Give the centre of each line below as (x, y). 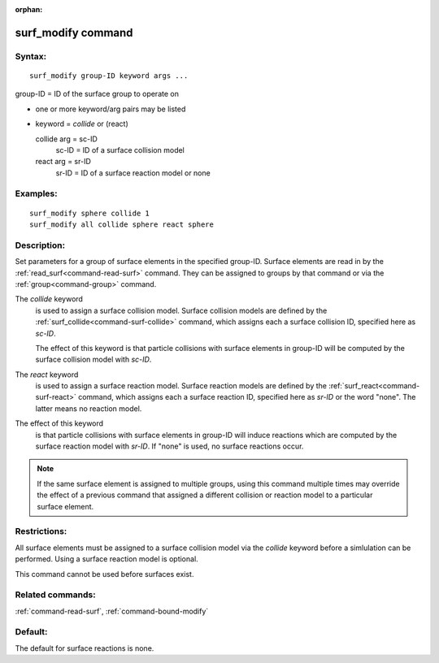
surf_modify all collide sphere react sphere (122, 225)
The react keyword (47, 375)
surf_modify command (74, 32)
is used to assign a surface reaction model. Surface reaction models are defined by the (181, 386)
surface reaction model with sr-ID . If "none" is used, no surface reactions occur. (170, 446)
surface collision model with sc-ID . (93, 360)
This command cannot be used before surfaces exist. (104, 574)
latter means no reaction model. (89, 408)
